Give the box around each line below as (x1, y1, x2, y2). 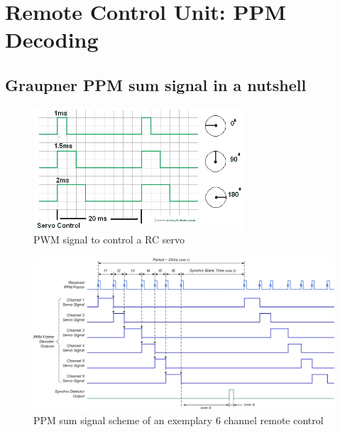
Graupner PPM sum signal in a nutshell (5, 73, 307, 95)
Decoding (5, 25, 99, 54)
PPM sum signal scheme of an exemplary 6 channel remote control (33, 413, 324, 427)
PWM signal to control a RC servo (33, 232, 185, 247)
